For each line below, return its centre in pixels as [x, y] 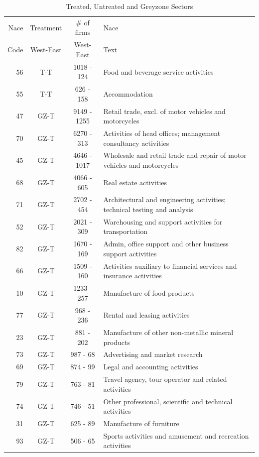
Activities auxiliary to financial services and [170, 266]
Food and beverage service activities [158, 71]
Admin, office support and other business [166, 244]
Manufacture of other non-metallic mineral [168, 332]
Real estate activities [135, 182]
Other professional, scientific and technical [168, 401]
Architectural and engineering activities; [165, 199]
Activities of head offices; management [162, 133]
